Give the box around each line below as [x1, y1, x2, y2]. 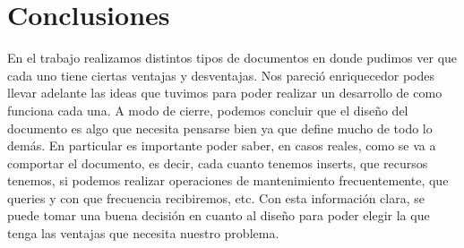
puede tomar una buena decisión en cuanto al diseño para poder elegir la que [7, 206, 430, 225]
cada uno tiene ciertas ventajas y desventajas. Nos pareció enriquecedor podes [7, 65, 434, 84]
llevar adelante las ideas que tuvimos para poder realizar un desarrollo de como [7, 83, 443, 102]
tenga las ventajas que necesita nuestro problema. [7, 224, 279, 243]
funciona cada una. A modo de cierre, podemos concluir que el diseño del [7, 100, 408, 119]
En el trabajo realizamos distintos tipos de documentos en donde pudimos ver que [7, 48, 458, 67]
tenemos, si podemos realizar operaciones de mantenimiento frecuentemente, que [7, 171, 449, 190]
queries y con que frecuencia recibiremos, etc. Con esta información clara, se [7, 188, 425, 207]
